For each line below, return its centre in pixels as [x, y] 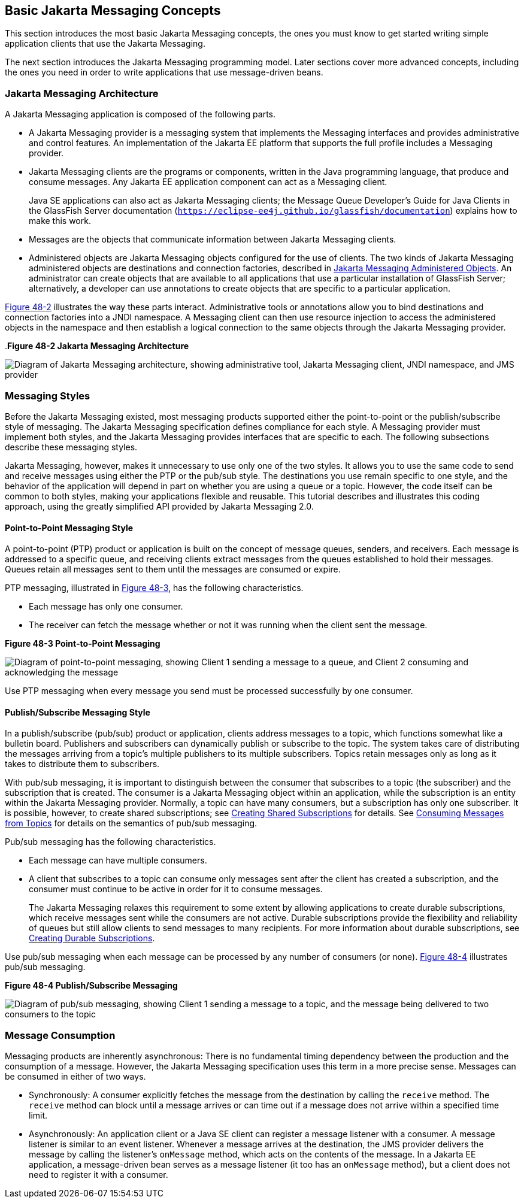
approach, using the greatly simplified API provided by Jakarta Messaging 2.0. [159, 506]
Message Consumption [60, 1035]
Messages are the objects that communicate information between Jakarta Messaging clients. [213, 240]
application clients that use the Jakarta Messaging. [105, 44]
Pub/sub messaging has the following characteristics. [110, 842]
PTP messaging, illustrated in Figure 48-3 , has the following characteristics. [154, 588]
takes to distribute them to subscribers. [82, 764]
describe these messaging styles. [71, 447]
